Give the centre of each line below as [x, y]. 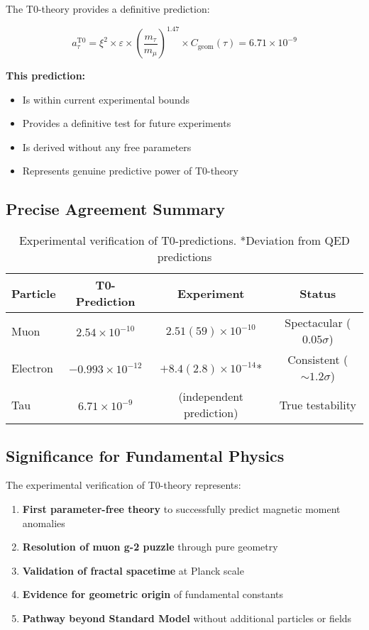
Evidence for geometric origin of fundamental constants [153, 594]
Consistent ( [318, 360]
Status [318, 293]
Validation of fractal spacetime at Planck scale [133, 570]
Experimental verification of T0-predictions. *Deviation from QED [184, 241]
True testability [318, 404]
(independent [211, 397]
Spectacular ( [318, 323]
